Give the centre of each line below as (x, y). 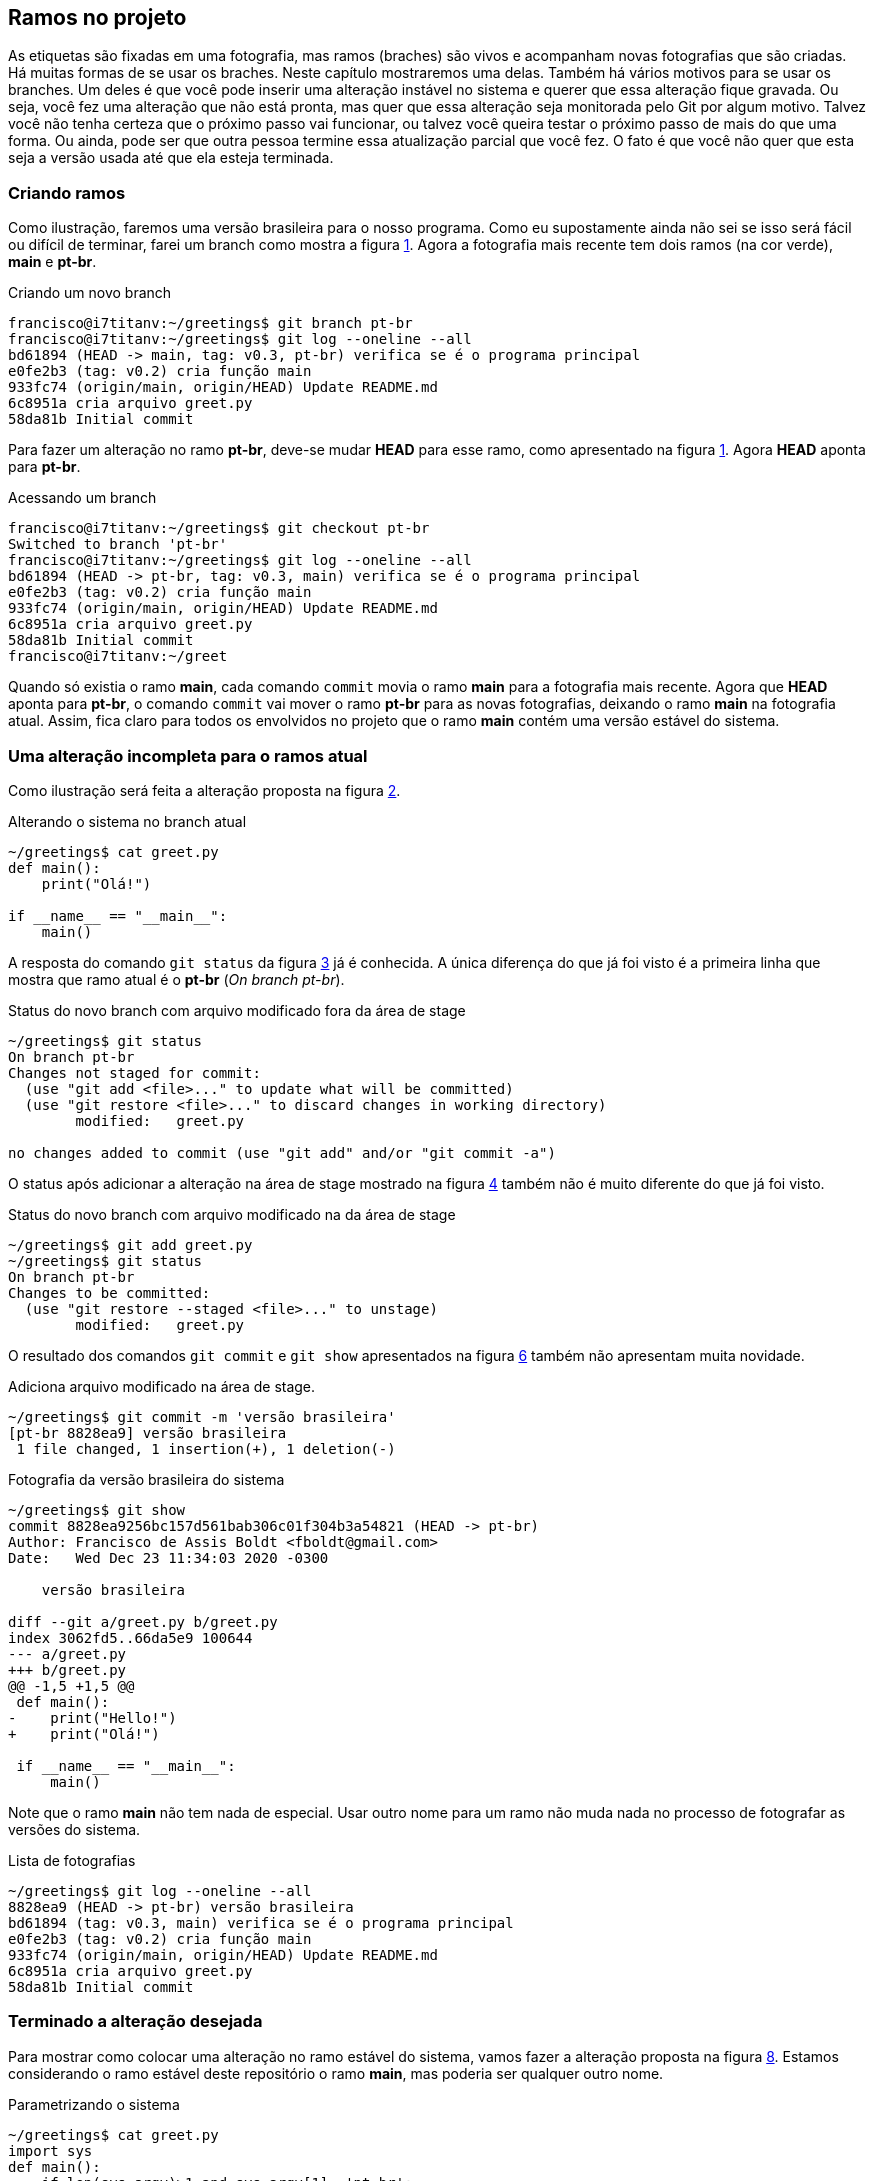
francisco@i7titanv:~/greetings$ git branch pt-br (210, 323)
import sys (50, 2150)
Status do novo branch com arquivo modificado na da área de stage (232, 1214)
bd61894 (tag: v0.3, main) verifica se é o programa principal (261, 1922)
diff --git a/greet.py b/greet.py (143, 1621)
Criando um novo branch (90, 293)
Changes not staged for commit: (134, 1072)
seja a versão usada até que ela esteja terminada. (171, 158)
